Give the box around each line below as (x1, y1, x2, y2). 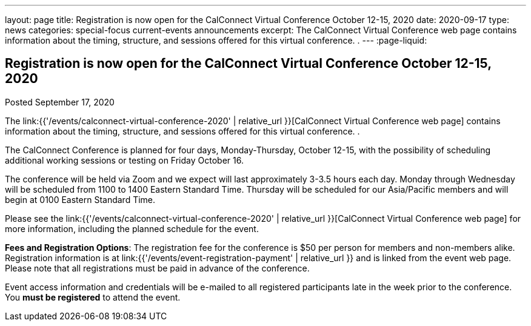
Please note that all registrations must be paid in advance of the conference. (5, 262, 310, 273)
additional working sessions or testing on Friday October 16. (5, 155, 244, 165)
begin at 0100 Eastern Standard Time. (5, 194, 156, 205)
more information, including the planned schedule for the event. (5, 223, 259, 234)
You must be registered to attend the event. (5, 291, 181, 302)
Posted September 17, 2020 (5, 96, 115, 107)
